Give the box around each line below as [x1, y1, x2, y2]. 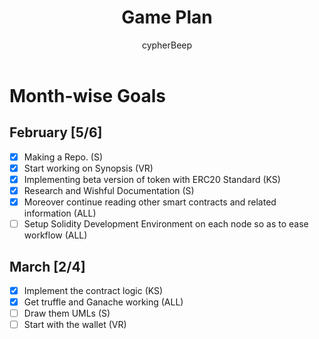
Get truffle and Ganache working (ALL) [23, 296, 184, 308]
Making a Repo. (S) [23, 151, 104, 163]
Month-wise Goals [9, 84, 166, 107]
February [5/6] [9, 124, 103, 141]
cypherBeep [141, 39, 193, 51]
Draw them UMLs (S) [23, 307, 111, 320]
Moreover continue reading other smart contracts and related [23, 196, 277, 208]
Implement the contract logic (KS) [23, 284, 164, 296]
